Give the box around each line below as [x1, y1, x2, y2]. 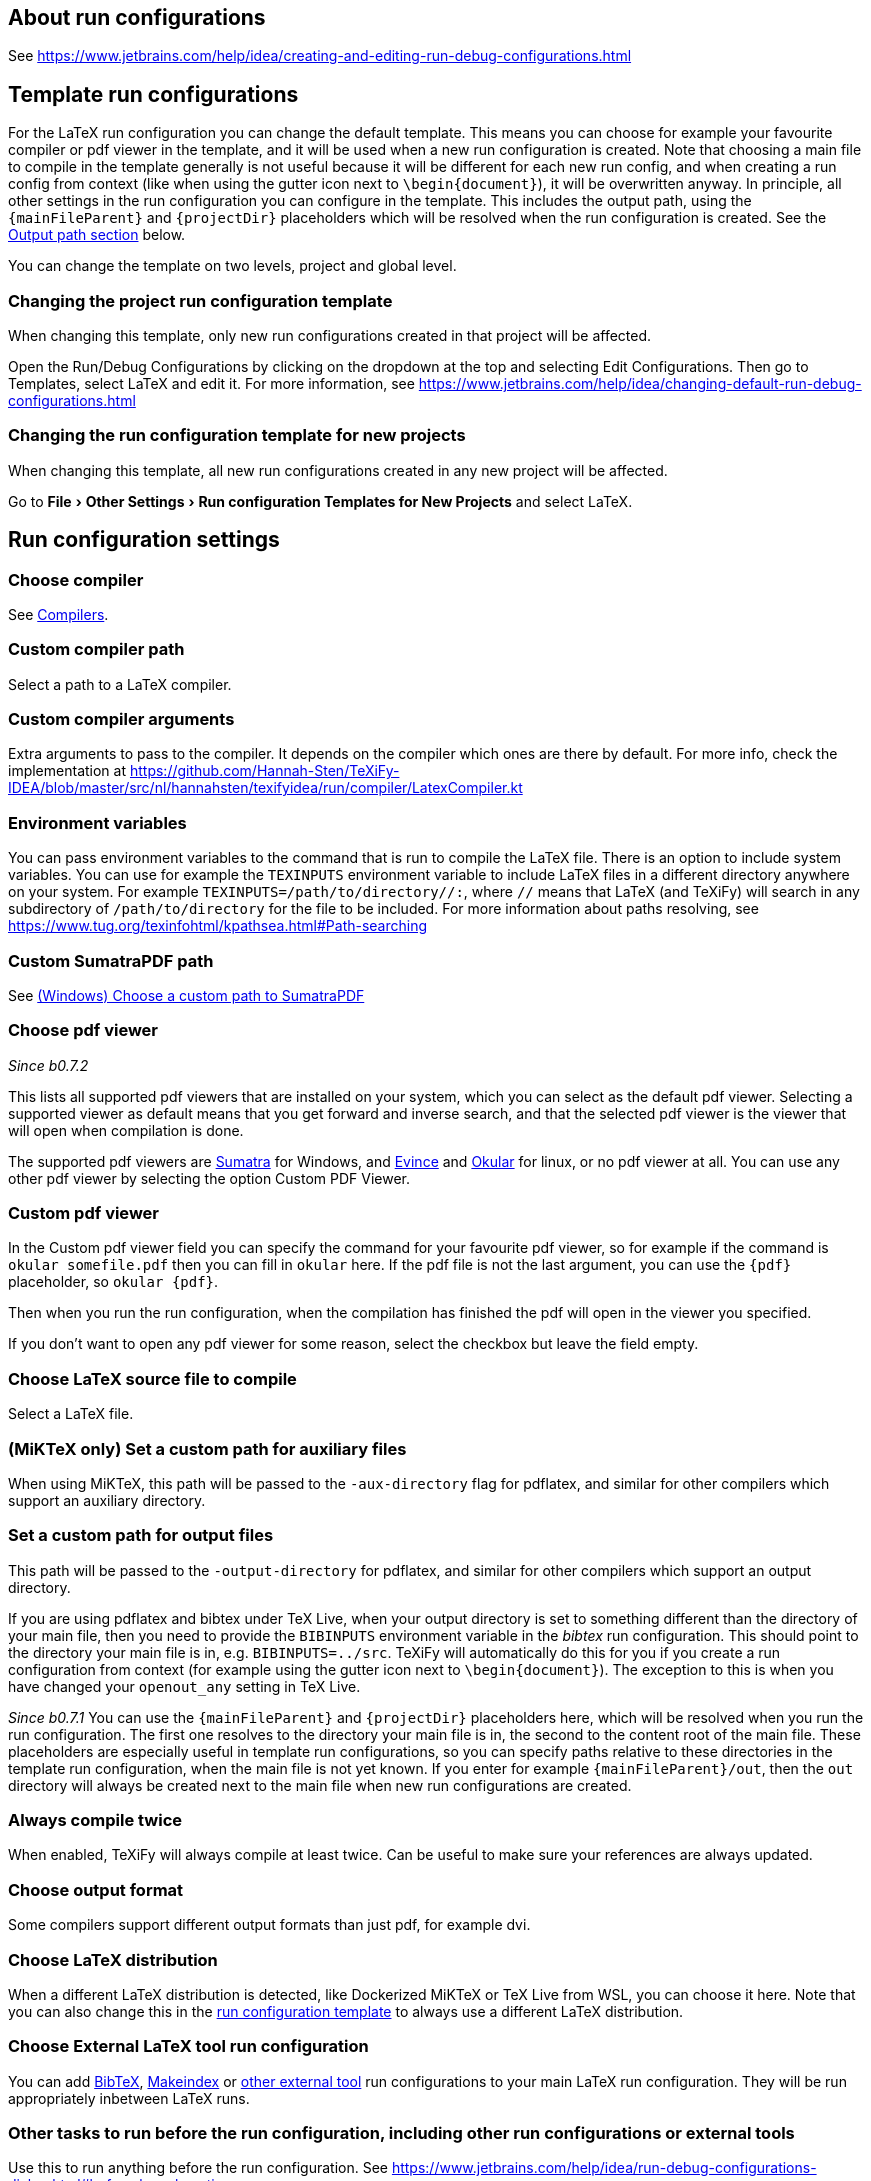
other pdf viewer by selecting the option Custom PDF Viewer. [8, 1169, 411, 1187]
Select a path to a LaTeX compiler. [8, 675, 232, 693]
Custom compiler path [8, 639, 185, 660]
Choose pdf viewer [8, 1020, 158, 1041]
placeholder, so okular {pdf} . [8, 1273, 219, 1291]
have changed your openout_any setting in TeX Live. [8, 1677, 361, 1695]
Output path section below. [8, 226, 186, 244]
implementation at [8, 762, 127, 780]
